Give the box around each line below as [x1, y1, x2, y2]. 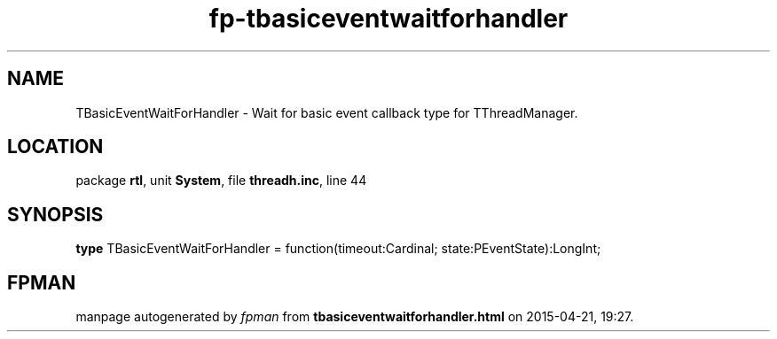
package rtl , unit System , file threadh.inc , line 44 [75, 173, 367, 189]
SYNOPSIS [7, 203, 104, 226]
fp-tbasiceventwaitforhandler [208, 4, 569, 34]
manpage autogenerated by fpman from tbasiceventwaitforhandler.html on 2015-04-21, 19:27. [75, 309, 634, 325]
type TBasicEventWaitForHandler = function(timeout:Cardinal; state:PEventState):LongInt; [75, 241, 601, 257]
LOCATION [7, 135, 104, 158]
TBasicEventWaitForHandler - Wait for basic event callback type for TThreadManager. [75, 104, 578, 120]
